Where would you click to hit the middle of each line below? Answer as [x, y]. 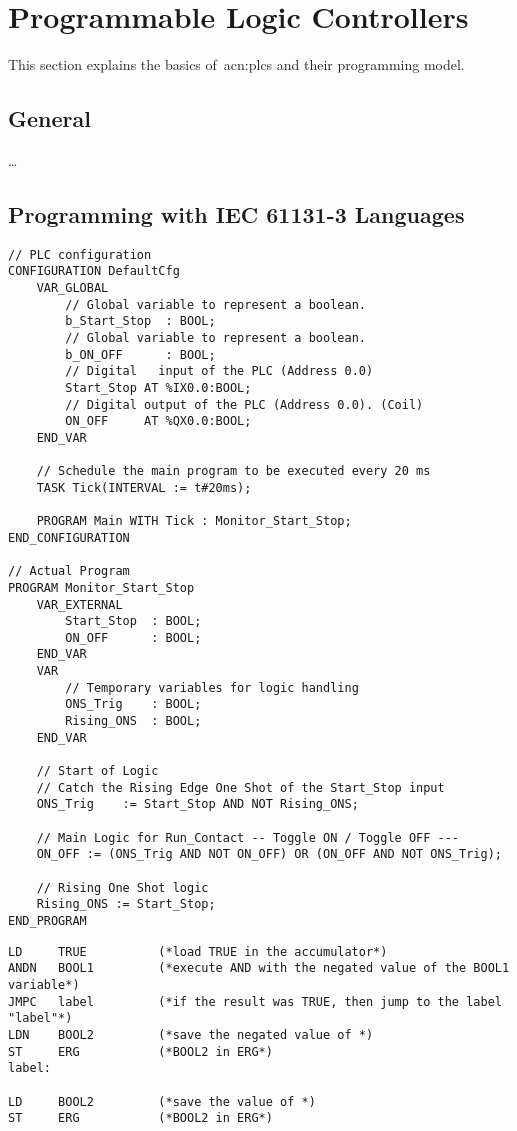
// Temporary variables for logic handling [212, 687]
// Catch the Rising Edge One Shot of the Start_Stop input [240, 787]
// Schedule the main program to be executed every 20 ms [233, 471]
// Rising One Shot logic [122, 887]
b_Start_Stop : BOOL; [140, 321]
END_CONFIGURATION [69, 537]
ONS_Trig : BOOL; [133, 704]
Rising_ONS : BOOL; [133, 721]
